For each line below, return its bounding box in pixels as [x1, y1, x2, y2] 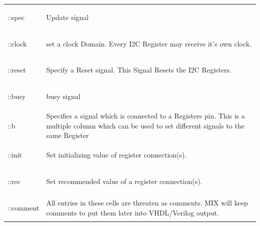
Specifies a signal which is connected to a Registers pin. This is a [46, 110, 245, 121]
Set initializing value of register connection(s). [46, 149, 187, 160]
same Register [46, 130, 89, 140]
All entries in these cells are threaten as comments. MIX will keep [46, 197, 248, 208]
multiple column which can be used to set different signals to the [46, 120, 244, 130]
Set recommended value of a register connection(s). [46, 176, 202, 186]
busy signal [46, 91, 80, 101]
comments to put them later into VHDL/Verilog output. [46, 207, 219, 217]
